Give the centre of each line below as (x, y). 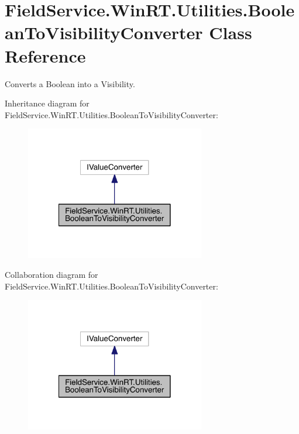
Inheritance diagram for (47, 103)
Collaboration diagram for (51, 275)
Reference (45, 55)
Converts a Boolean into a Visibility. (70, 83)
